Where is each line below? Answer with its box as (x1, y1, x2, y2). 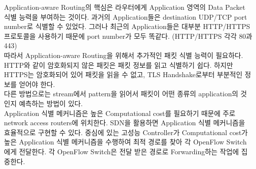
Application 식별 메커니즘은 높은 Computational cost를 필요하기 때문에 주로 (4, 108, 236, 118)
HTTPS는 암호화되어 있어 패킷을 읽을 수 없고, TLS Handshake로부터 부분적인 (4, 69, 243, 80)
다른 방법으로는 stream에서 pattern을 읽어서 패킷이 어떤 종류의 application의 (4, 88, 238, 99)
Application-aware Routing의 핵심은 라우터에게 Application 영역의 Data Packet (4, 2, 246, 12)
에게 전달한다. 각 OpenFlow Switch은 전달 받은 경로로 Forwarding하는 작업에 (4, 146, 239, 156)
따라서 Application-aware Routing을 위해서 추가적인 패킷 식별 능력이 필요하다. (4, 50, 243, 60)
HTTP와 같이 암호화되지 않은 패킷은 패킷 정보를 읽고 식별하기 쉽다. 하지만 (4, 59, 233, 70)
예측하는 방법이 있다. (19, 98, 83, 108)
